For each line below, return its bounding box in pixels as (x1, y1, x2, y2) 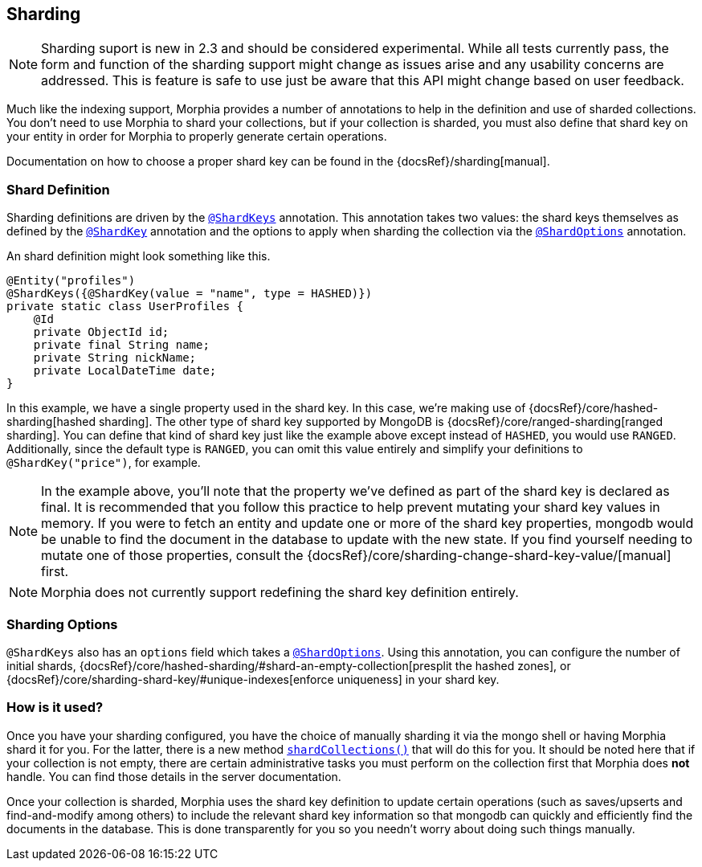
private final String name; (33, 338, 210, 352)
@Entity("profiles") (6, 274, 136, 288)
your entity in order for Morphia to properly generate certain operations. (6, 129, 387, 144)
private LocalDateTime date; (33, 364, 217, 378)
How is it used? (6, 699, 104, 716)
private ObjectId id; (33, 325, 169, 339)
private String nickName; (33, 351, 197, 365)
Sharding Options (6, 615, 118, 632)
